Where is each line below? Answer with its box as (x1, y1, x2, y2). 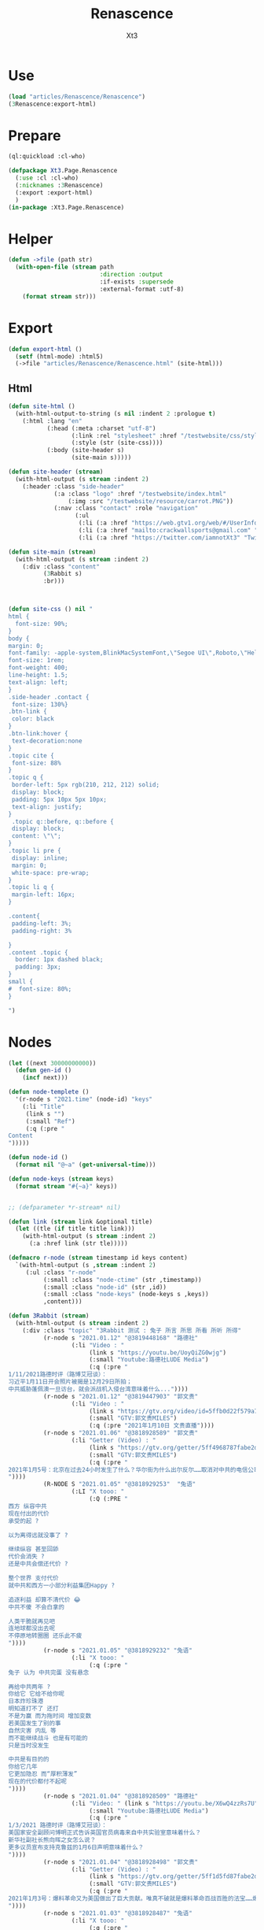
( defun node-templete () (8, 1088, 90, 1096)
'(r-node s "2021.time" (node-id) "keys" (15, 1095, 153, 1103)
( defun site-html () (8, 402, 76, 410)
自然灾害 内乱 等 (8, 1726, 57, 1735)
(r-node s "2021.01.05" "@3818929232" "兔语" (42, 1647, 192, 1654)
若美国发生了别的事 (8, 1719, 61, 1727)
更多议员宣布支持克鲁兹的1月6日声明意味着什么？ (8, 1843, 144, 1851)
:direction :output (99, 271, 163, 279)
